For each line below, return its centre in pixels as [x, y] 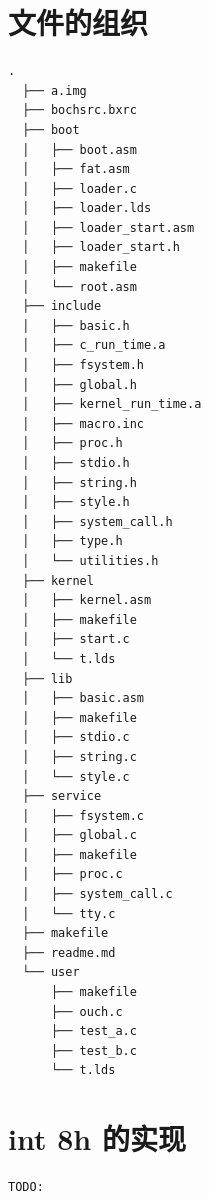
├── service [62, 796]
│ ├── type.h [72, 541]
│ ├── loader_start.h [101, 247]
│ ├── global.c [79, 835]
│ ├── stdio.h [76, 463]
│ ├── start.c [76, 639]
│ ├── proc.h [72, 443]
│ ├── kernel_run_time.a [112, 404]
